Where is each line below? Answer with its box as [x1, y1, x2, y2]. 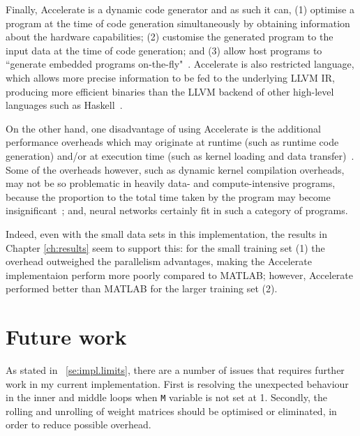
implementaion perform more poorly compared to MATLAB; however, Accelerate [6, 267, 354, 282]
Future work [6, 322, 127, 351]
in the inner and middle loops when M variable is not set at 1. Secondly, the [6, 390, 327, 405]
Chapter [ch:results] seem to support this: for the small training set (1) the [6, 240, 325, 255]
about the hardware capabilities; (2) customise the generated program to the [6, 29, 333, 44]
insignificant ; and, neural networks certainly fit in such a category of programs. [6, 203, 348, 218]
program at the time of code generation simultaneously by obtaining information [6, 15, 350, 30]
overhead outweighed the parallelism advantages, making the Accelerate [6, 254, 312, 269]
